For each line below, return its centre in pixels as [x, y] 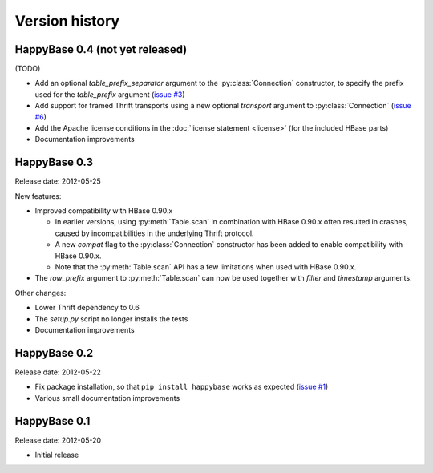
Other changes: [40, 293]
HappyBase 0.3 [54, 162]
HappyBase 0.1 [53, 421]
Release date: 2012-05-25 [58, 181]
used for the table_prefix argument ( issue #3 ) [110, 94]
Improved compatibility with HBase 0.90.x [104, 211]
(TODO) [28, 69]
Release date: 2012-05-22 [58, 372]
